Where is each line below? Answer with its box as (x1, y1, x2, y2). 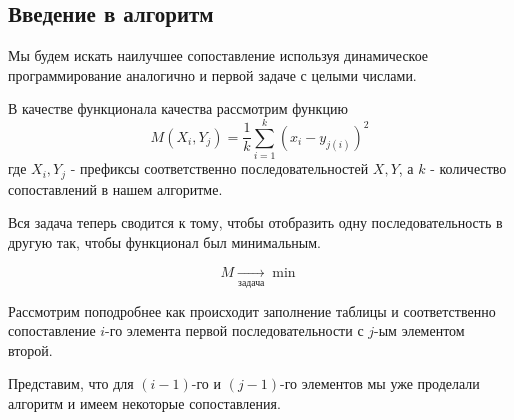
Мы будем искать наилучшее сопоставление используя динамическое (8, 45, 429, 66)
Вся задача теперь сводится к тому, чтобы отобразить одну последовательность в (8, 212, 503, 233)
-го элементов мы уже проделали (280, 373, 480, 394)
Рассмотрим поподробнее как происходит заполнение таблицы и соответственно (8, 300, 496, 321)
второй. (8, 339, 53, 360)
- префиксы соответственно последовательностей (70, 158, 369, 179)
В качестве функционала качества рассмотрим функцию (8, 98, 348, 119)
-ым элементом (374, 320, 465, 341)
